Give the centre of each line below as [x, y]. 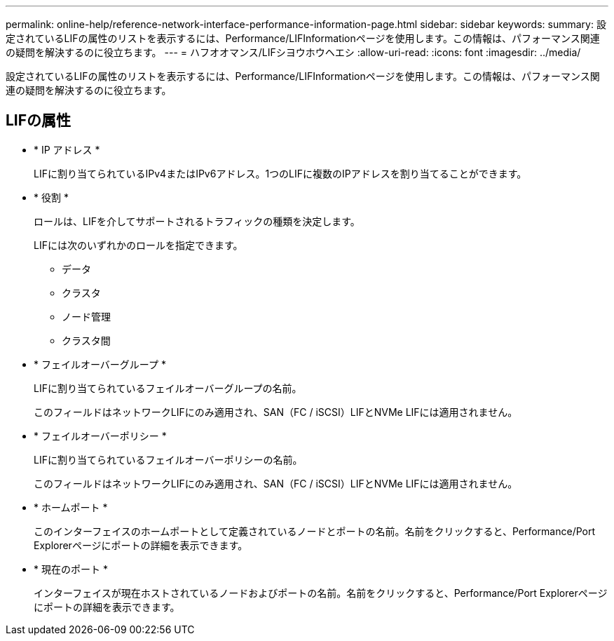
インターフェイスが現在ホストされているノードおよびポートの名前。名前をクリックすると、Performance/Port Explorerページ [321, 593]
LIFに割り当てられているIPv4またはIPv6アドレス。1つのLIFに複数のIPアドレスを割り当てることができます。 [280, 173]
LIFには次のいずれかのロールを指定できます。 [138, 245]
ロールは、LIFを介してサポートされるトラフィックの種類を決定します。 [197, 221]
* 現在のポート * [71, 569]
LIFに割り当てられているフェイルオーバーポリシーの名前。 [168, 459]
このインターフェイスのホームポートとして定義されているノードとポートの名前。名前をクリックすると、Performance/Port [315, 531]
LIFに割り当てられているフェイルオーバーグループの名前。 [168, 388]
